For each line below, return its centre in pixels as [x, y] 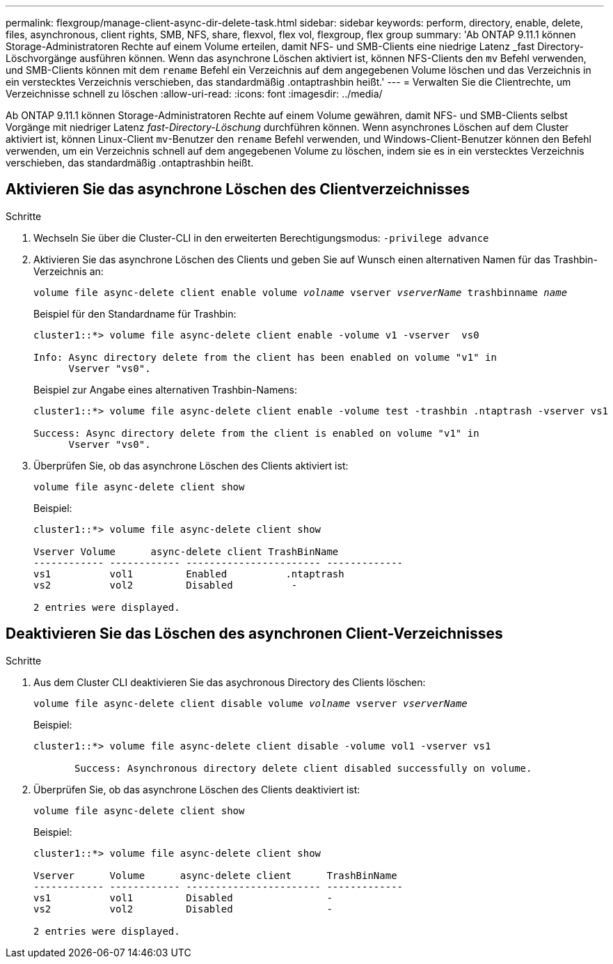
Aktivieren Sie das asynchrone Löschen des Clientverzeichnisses [238, 189]
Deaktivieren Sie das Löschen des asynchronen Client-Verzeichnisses [254, 634]
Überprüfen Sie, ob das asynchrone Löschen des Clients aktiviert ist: [191, 465]
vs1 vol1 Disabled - [183, 897]
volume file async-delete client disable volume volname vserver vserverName [250, 703]
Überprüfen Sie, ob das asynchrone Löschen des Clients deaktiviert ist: [197, 789]
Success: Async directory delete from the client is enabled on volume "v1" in [256, 433]
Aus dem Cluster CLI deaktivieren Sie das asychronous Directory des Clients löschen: [230, 682]
